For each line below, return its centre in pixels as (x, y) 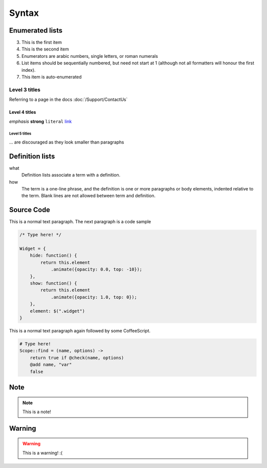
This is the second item (45, 49)
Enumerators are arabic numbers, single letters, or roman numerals (90, 56)
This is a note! (37, 412)
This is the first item (42, 43)
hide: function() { (54, 256)
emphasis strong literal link (40, 121)
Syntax (24, 13)
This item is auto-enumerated (51, 77)
